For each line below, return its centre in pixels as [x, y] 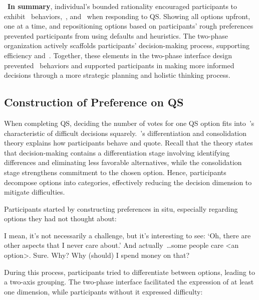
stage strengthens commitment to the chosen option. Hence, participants [115, 172]
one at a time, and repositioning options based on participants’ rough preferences [129, 26]
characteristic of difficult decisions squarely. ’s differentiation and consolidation [125, 133]
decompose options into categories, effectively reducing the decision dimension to [128, 182]
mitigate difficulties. [35, 192]
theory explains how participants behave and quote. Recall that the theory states [128, 143]
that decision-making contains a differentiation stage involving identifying [117, 152]
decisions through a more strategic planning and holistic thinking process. [117, 75]
